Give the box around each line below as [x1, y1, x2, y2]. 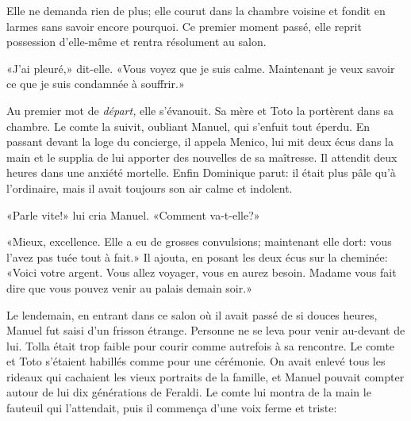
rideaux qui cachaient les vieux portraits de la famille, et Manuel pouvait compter [6, 368, 405, 385]
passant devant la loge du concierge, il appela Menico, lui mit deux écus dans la [6, 133, 394, 150]
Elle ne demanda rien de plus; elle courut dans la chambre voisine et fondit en [6, 2, 386, 18]
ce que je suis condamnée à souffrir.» [6, 75, 185, 92]
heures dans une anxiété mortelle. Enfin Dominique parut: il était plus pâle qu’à [6, 164, 396, 181]
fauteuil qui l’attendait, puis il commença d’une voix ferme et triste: [6, 400, 337, 416]
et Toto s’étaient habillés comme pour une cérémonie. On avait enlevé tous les [6, 353, 386, 369]
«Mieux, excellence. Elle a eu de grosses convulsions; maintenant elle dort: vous [6, 233, 392, 250]
